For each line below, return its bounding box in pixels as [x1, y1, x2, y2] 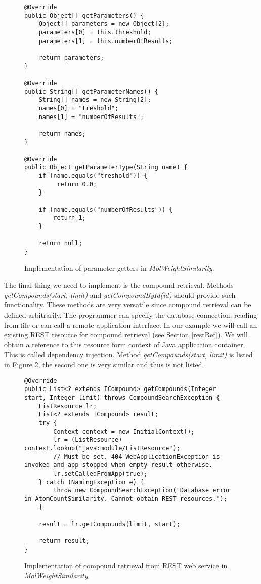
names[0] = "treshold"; [38, 104, 119, 112]
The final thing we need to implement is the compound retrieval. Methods [4, 280, 234, 290]
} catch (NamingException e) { [38, 478, 144, 486]
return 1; [53, 214, 86, 222]
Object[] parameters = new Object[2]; [38, 20, 169, 28]
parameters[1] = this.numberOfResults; [38, 37, 173, 45]
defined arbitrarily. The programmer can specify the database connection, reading [4, 309, 257, 320]
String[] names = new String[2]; [38, 96, 151, 104]
